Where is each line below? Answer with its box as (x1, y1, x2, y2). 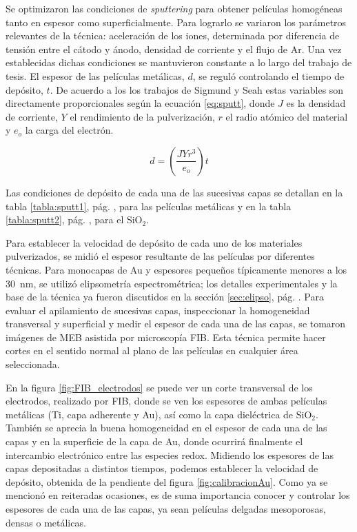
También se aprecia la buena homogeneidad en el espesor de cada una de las (6, 420, 327, 435)
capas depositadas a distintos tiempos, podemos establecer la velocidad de (6, 461, 318, 475)
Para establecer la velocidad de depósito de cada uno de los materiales (6, 235, 303, 249)
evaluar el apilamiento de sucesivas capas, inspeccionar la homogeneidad (6, 303, 310, 317)
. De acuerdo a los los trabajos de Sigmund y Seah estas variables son (50, 82, 344, 96)
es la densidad (286, 96, 346, 110)
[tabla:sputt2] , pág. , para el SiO (6, 212, 143, 227)
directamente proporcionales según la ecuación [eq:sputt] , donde (6, 96, 275, 110)
